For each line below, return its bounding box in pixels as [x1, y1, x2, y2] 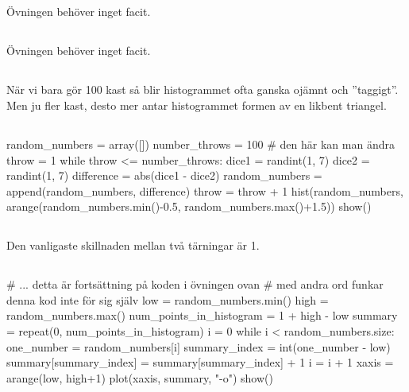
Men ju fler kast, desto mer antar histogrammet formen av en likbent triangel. [6, 96, 387, 113]
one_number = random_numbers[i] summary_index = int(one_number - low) [6, 338, 391, 355]
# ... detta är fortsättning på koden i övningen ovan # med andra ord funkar [6, 276, 384, 293]
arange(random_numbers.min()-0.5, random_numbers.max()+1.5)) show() [6, 198, 372, 215]
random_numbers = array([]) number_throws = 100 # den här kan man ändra [6, 135, 395, 152]
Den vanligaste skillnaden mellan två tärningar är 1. [6, 237, 260, 254]
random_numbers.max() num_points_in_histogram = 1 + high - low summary [6, 307, 398, 324]
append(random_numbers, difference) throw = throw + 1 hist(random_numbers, [6, 182, 403, 199]
